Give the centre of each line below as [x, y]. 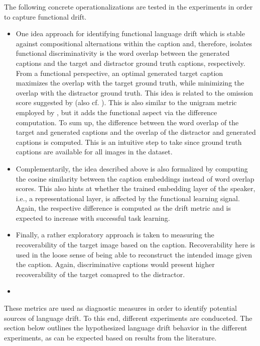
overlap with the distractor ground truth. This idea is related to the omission [135, 92]
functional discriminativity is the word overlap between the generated [123, 53]
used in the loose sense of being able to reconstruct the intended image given [134, 254]
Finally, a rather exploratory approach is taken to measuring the [115, 235]
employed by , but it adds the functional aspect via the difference [116, 112]
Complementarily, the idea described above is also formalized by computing [132, 168]
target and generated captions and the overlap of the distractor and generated [136, 132]
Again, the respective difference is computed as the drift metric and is [123, 208]
